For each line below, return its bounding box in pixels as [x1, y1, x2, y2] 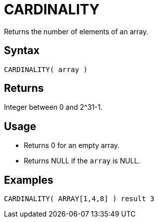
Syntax [4, 44, 40, 57]
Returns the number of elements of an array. [4, 27, 149, 36]
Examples [4, 173, 53, 186]
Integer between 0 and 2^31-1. [4, 103, 103, 112]
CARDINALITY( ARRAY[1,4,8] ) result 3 [4, 195, 155, 203]
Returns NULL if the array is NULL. [24, 156, 140, 165]
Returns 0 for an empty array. [24, 141, 120, 150]
